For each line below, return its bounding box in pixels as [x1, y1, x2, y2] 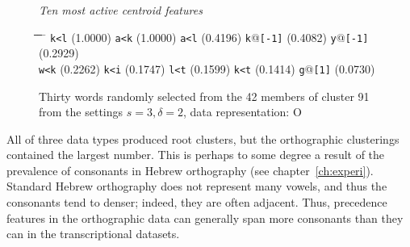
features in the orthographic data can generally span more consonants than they [6, 209, 404, 226]
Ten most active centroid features [39, 2, 203, 18]
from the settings [39, 103, 123, 120]
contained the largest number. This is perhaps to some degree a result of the [6, 146, 385, 163]
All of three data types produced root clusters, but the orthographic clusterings [6, 130, 400, 147]
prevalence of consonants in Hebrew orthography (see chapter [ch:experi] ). [6, 161, 374, 178]
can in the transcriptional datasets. [6, 225, 180, 242]
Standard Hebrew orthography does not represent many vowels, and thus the [6, 178, 387, 195]
